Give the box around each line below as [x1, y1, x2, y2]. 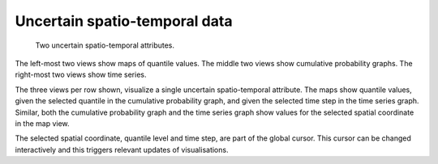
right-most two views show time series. [15, 69, 147, 80]
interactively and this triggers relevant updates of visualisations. [15, 145, 229, 154]
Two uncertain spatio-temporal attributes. [35, 40, 174, 50]
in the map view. [15, 118, 70, 128]
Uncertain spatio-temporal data [15, 12, 233, 30]
